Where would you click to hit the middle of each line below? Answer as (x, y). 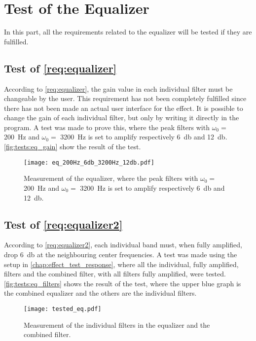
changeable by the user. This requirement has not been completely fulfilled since (125, 98)
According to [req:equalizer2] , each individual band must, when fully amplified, (123, 245)
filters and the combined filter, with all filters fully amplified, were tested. (115, 274)
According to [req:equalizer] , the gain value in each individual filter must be (118, 88)
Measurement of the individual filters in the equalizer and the (117, 324)
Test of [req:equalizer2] (63, 224)
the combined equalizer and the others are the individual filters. (100, 293)
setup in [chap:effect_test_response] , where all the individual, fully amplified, (121, 264)
